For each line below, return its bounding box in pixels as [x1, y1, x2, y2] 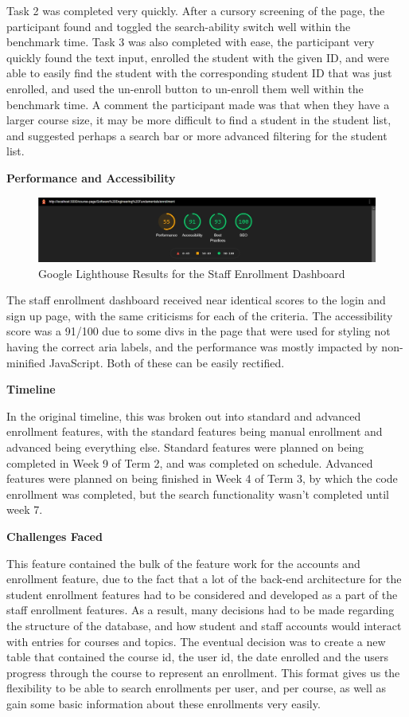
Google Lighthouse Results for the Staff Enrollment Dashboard [38, 264, 345, 281]
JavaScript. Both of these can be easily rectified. [49, 354, 285, 370]
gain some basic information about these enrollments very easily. [6, 695, 321, 711]
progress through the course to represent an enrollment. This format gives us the [6, 664, 400, 680]
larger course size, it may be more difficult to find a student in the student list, [6, 112, 391, 128]
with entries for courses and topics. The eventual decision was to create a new [6, 633, 386, 649]
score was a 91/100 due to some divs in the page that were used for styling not [6, 323, 391, 339]
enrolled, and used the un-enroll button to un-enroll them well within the [6, 80, 364, 96]
